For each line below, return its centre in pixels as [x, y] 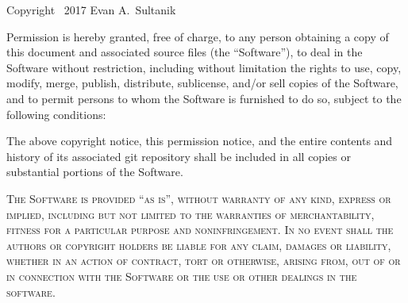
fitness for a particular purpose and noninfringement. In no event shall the [200, 230]
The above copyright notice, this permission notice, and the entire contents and [200, 141]
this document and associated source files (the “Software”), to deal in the [185, 52]
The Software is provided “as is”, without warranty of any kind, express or [199, 198]
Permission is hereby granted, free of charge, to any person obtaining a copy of [198, 36]
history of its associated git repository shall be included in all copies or [179, 156]
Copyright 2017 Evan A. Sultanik [91, 10]
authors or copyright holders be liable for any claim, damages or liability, [199, 245]
